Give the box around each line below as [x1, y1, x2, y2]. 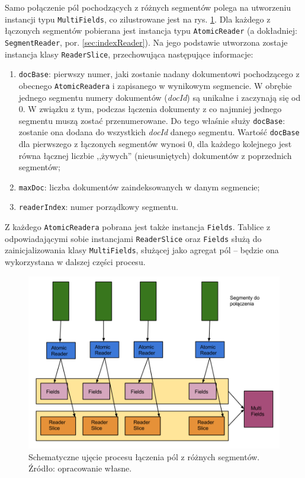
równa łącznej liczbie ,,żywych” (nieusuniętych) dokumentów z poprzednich [18, 149, 292, 161]
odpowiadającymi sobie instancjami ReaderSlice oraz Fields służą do [5, 232, 262, 244]
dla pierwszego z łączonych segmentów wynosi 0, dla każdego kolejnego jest [18, 138, 292, 150]
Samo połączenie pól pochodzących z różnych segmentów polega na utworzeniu [5, 1, 291, 13]
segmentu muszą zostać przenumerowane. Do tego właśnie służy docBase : [18, 114, 285, 126]
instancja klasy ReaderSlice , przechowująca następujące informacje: [5, 47, 253, 60]
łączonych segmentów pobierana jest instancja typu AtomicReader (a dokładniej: [5, 24, 297, 37]
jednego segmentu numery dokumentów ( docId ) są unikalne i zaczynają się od [18, 91, 301, 103]
